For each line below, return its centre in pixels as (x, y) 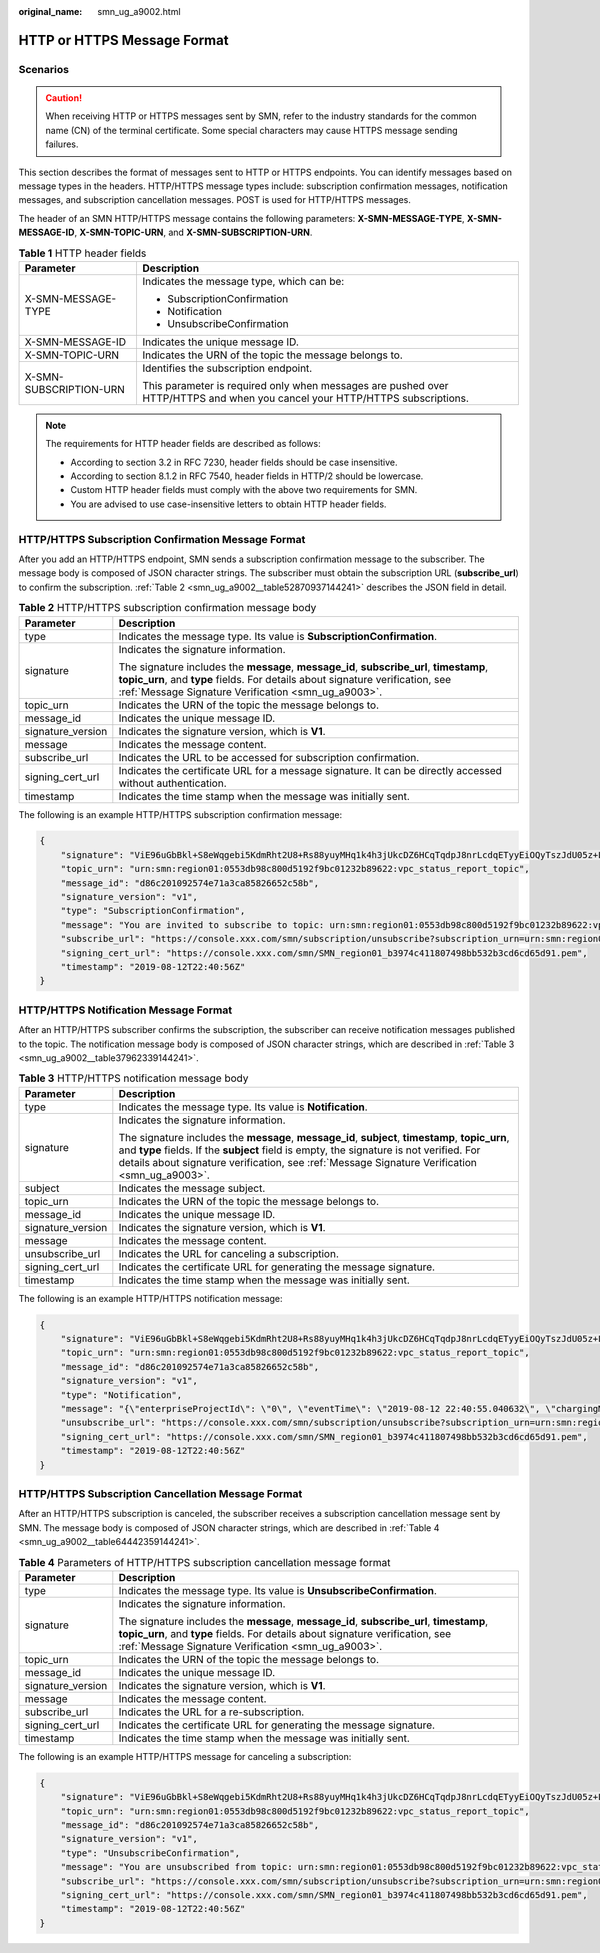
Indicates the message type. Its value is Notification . (243, 1107)
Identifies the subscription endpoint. (227, 368)
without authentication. (172, 783)
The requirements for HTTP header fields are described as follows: (183, 444)
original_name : (50, 11)
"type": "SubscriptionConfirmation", (153, 911)
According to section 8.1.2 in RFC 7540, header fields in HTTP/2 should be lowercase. (247, 476)
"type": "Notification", (121, 1394)
